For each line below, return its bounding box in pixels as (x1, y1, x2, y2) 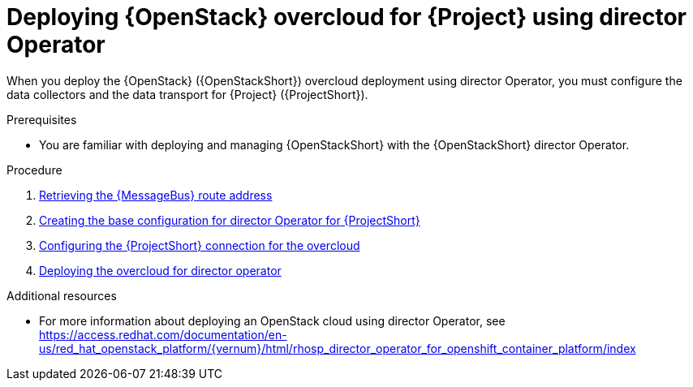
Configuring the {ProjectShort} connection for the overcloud (39, 238, 360, 252)
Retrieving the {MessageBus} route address (39, 187, 273, 202)
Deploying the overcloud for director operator (39, 263, 282, 277)
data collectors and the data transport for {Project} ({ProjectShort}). (6, 87, 368, 101)
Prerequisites (6, 112, 77, 127)
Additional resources (6, 288, 117, 303)
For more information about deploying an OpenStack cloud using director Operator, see (39, 313, 506, 328)
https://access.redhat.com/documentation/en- (39, 327, 287, 342)
